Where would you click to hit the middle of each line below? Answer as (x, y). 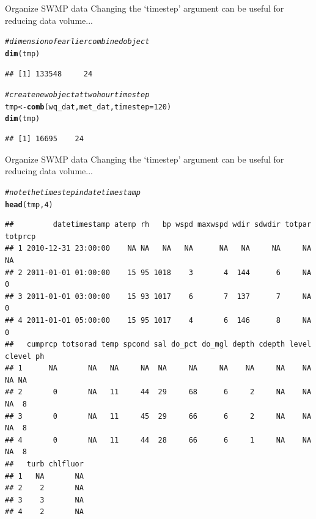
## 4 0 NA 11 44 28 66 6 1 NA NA (158, 440)
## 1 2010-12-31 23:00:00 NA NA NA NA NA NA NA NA (158, 248)
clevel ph (25, 356)
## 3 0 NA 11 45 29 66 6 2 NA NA (158, 416)
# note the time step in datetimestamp (73, 192)
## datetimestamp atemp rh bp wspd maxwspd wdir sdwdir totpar (158, 225)
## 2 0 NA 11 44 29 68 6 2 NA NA (158, 392)
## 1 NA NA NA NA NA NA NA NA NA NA (158, 368)
